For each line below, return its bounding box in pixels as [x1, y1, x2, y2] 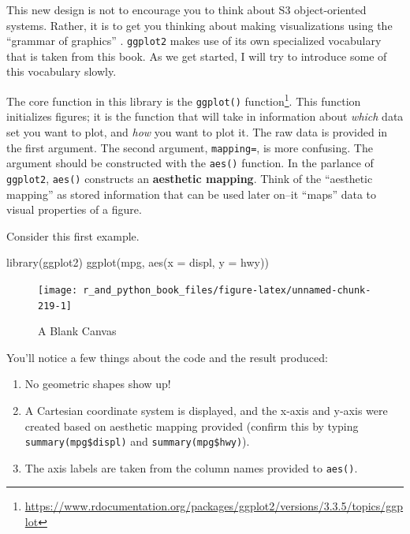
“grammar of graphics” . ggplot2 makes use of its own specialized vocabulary [6, 32, 382, 49]
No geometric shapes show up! [24, 375, 171, 392]
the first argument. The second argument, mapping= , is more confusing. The [6, 139, 373, 155]
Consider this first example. [6, 227, 140, 244]
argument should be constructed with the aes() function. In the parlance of [6, 155, 374, 171]
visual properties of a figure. [6, 201, 142, 218]
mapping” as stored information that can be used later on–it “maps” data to [6, 185, 377, 202]
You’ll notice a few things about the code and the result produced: [6, 349, 328, 365]
